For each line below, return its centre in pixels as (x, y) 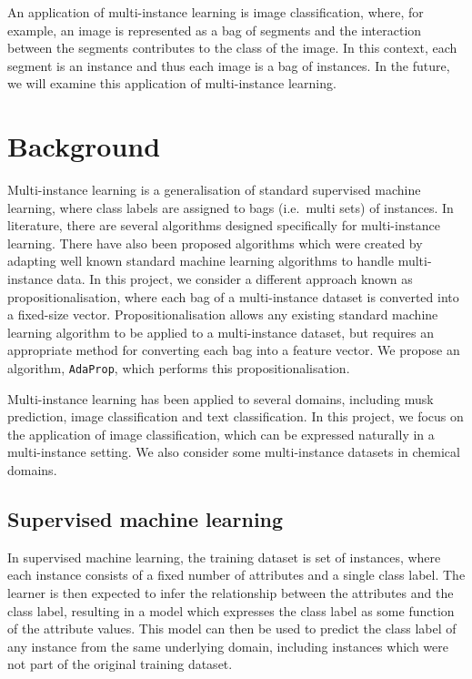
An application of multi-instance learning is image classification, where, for (216, 12)
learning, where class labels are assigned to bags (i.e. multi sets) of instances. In (231, 207)
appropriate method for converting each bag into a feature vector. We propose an (234, 350)
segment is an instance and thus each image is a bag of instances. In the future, (229, 65)
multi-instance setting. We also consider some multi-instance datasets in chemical (234, 452)
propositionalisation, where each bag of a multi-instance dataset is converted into (233, 296)
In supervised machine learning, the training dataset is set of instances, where (224, 557)
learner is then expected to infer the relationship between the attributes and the (231, 593)
